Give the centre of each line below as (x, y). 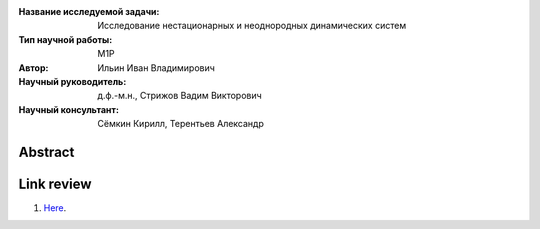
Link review (55, 183)
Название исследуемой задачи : (89, 11)
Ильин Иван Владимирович (156, 67)
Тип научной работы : (65, 39)
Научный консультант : (69, 109)
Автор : (33, 67)
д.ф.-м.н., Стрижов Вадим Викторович (179, 96)
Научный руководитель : (72, 81)
